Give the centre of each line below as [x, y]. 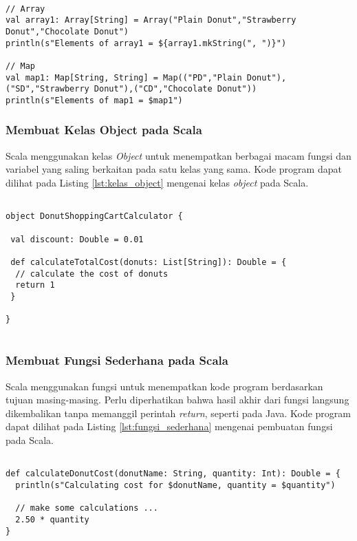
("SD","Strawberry [47, 89]
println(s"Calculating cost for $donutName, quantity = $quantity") [175, 485]
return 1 [35, 285]
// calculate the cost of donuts [92, 274]
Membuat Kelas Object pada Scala [104, 130]
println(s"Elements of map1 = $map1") [94, 100]
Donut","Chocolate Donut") [67, 31]
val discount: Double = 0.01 [77, 239]
